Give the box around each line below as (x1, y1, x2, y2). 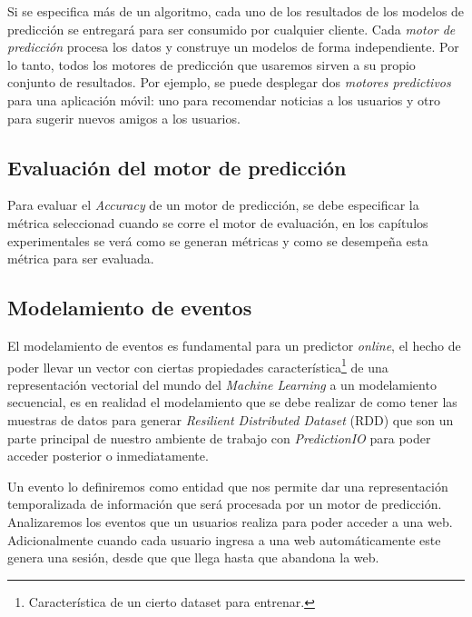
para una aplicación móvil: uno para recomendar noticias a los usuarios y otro (7, 90, 440, 109)
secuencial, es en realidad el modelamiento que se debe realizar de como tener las (7, 393, 457, 412)
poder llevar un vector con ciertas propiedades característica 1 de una (7, 354, 388, 376)
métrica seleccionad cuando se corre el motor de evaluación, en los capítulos (7, 213, 428, 232)
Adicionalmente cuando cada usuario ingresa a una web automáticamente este (7, 530, 441, 549)
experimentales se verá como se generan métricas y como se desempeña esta (7, 231, 428, 250)
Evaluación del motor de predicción (7, 153, 347, 181)
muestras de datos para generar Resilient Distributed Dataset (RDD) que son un (7, 410, 454, 429)
